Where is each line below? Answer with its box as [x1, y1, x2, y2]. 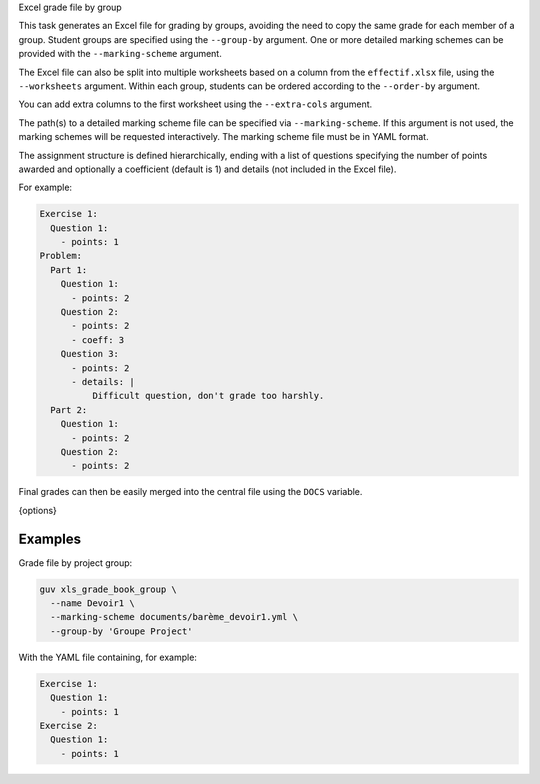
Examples [18, 530, 82, 547]
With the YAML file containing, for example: [18, 651, 197, 663]
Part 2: [50, 404, 88, 415]
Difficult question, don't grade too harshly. [91, 390, 325, 402]
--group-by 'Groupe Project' [50, 625, 194, 637]
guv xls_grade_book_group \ [39, 583, 177, 595]
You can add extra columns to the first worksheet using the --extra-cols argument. [18, 98, 373, 110]
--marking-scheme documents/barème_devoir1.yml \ [50, 611, 299, 623]
